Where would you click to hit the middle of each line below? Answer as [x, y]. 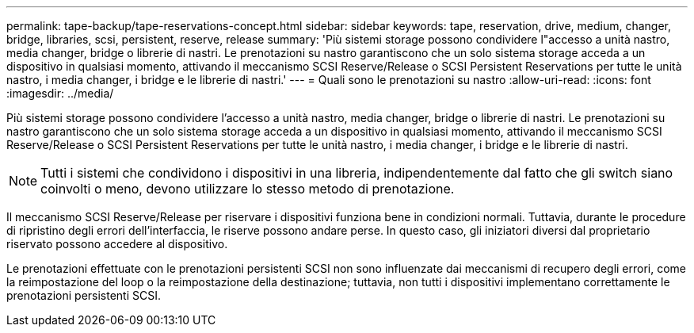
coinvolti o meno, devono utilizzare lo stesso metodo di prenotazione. [248, 189]
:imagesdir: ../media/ [60, 93]
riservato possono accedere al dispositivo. [117, 244]
